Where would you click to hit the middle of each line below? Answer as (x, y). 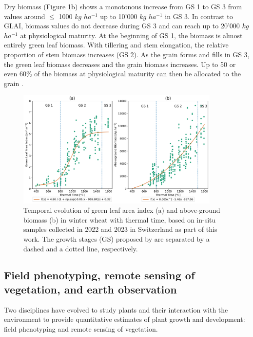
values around (25, 16)
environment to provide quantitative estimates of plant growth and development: (125, 319)
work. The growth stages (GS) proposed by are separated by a (117, 239)
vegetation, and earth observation (90, 289)
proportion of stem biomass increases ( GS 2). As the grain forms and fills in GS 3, (127, 54)
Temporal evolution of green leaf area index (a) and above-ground (122, 210)
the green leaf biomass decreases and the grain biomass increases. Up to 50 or (120, 64)
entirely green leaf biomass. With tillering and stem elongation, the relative (116, 45)
